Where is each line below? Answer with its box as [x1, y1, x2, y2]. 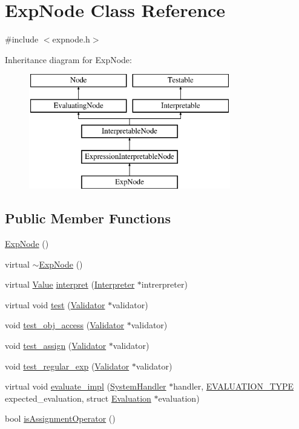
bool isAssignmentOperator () [5, 412, 116, 425]
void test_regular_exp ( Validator [5, 359, 130, 372]
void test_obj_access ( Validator [5, 319, 125, 331]
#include [5, 33, 39, 46]
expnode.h [52, 33, 90, 46]
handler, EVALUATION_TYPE [173, 380, 294, 393]
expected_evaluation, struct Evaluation [5, 391, 151, 404]
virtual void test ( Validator [5, 298, 105, 311]
